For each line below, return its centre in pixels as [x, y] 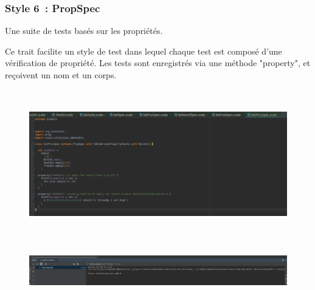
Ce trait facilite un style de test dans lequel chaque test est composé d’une [144, 51]
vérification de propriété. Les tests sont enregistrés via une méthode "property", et [158, 63]
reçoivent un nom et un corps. [61, 75]
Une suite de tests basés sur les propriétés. [84, 31]
